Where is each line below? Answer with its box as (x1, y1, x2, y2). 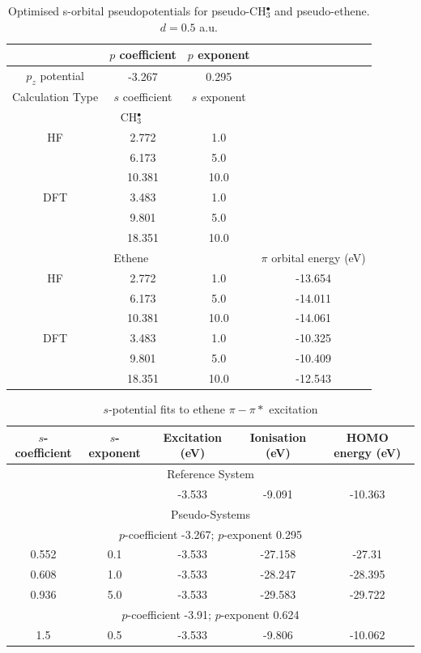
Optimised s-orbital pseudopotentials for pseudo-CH (8, 2, 266, 19)
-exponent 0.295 (223, 525, 303, 542)
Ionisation (249, 428, 307, 445)
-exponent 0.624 (220, 605, 300, 622)
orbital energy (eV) (271, 248, 366, 265)
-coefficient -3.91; (127, 605, 211, 622)
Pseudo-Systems (170, 505, 251, 522)
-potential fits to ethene (108, 400, 226, 417)
